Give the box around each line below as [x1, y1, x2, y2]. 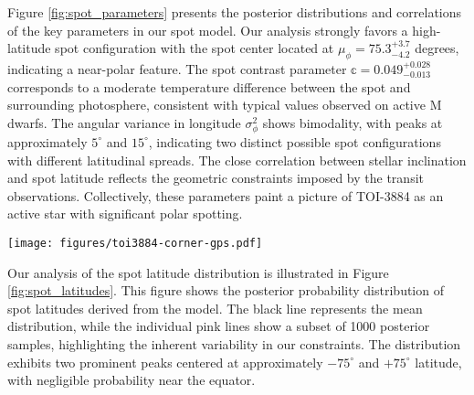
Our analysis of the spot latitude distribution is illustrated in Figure [7, 262, 389, 282]
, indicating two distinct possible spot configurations [148, 132, 441, 151]
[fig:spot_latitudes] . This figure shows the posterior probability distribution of [7, 281, 444, 300]
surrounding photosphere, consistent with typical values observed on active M [7, 95, 442, 114]
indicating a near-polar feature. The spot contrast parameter [7, 59, 347, 78]
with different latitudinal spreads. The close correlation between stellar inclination [7, 150, 467, 169]
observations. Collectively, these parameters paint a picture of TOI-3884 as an [7, 186, 444, 205]
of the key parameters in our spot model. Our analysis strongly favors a [7, 20, 408, 39]
